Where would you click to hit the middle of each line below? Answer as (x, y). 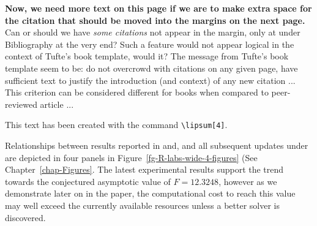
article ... (57, 104)
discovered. (25, 217)
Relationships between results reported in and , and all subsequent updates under (157, 145)
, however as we (248, 181)
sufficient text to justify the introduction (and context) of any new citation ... (150, 80)
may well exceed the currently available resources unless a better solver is (143, 205)
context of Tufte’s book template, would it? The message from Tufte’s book (147, 56)
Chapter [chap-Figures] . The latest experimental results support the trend (144, 169)
